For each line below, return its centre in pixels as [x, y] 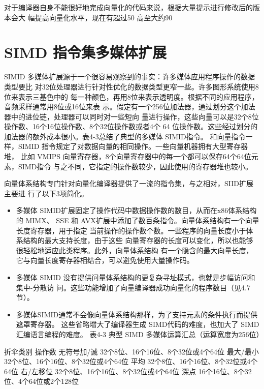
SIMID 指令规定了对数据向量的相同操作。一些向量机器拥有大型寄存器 [133, 146]
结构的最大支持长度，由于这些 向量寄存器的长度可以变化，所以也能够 [138, 240]
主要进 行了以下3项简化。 [46, 193]
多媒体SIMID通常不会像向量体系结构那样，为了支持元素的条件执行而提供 [137, 314]
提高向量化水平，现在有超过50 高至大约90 [104, 17]
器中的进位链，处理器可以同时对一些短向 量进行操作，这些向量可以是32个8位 [131, 116]
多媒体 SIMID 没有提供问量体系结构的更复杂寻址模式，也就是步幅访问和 [136, 277]
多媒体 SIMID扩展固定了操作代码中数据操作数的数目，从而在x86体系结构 [136, 210]
